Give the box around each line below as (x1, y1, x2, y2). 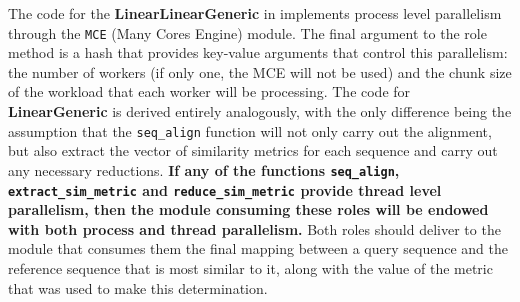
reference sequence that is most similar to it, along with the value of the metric (8, 257, 493, 278)
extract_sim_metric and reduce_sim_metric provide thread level (8, 179, 442, 200)
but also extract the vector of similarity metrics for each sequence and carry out (8, 140, 498, 161)
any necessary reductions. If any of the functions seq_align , (8, 159, 400, 180)
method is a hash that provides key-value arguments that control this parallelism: (8, 42, 508, 63)
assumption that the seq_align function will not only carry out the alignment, (8, 120, 492, 141)
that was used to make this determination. (8, 277, 268, 298)
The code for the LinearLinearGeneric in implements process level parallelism (8, 3, 502, 23)
